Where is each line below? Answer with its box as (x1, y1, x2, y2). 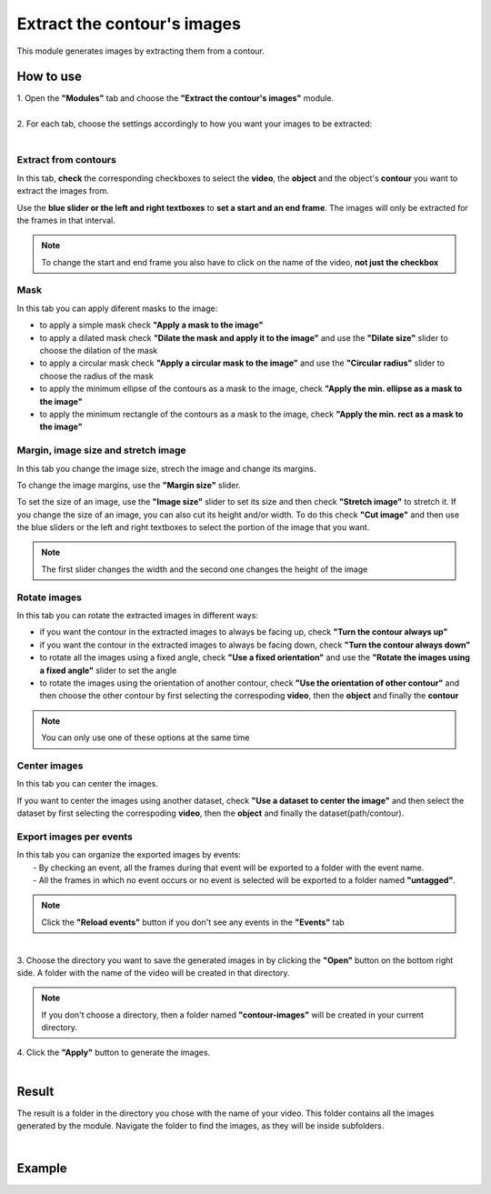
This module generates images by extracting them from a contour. (16, 45, 266, 56)
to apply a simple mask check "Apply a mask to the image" (39, 319, 264, 331)
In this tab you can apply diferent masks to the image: (16, 303, 218, 314)
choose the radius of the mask (39, 370, 154, 381)
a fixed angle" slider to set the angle (39, 665, 177, 676)
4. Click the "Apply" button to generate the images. (16, 1047, 211, 1059)
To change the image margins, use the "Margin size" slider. (16, 479, 241, 490)
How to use (16, 69, 82, 85)
